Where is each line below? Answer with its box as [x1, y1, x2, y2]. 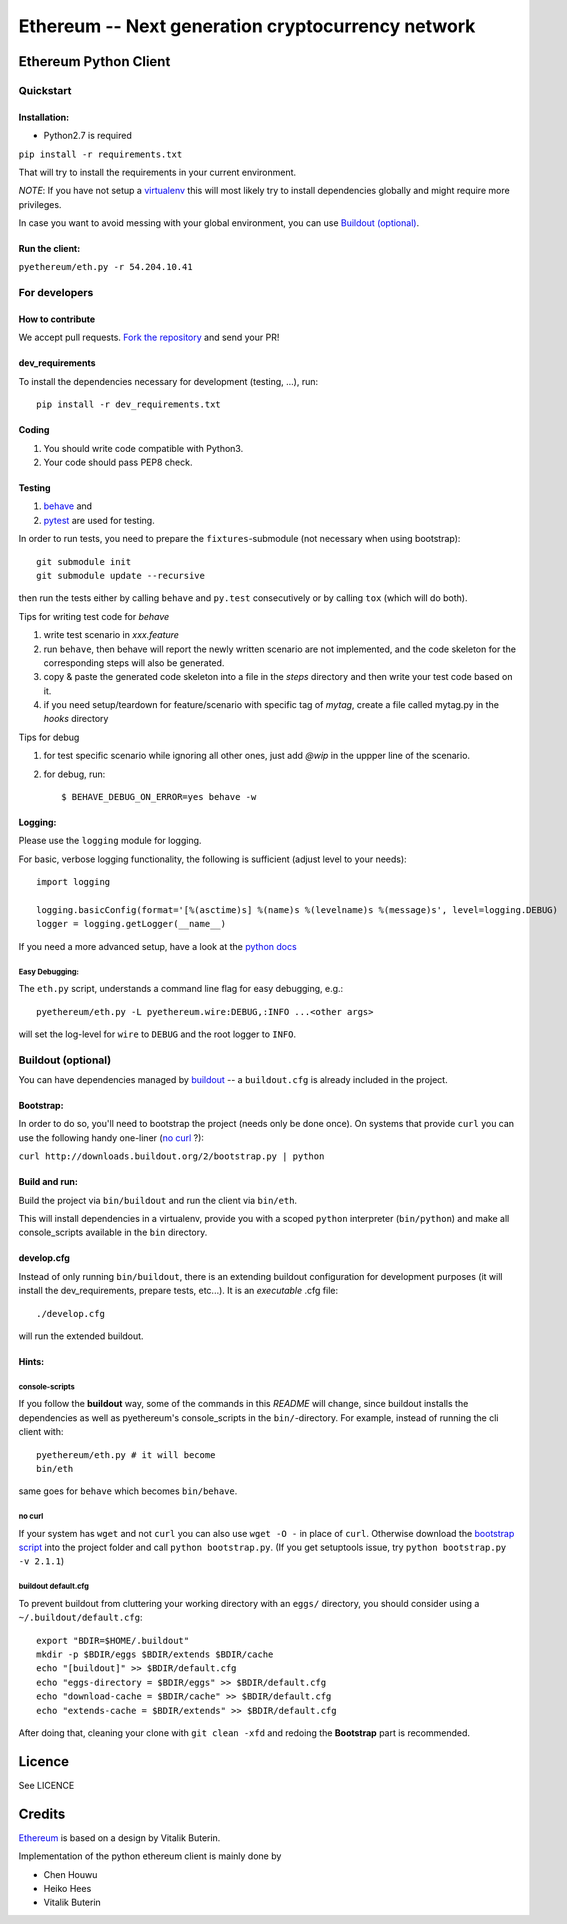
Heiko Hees [43, 1882, 92, 1894]
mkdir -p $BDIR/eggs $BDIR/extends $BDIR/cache [36, 1648, 274, 1660]
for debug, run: [43, 768, 106, 780]
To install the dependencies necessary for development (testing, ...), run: [18, 375, 319, 387]
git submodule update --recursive [36, 570, 205, 581]
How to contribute [18, 313, 96, 325]
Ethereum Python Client [18, 53, 171, 70]
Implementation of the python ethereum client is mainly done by [18, 1850, 282, 1862]
